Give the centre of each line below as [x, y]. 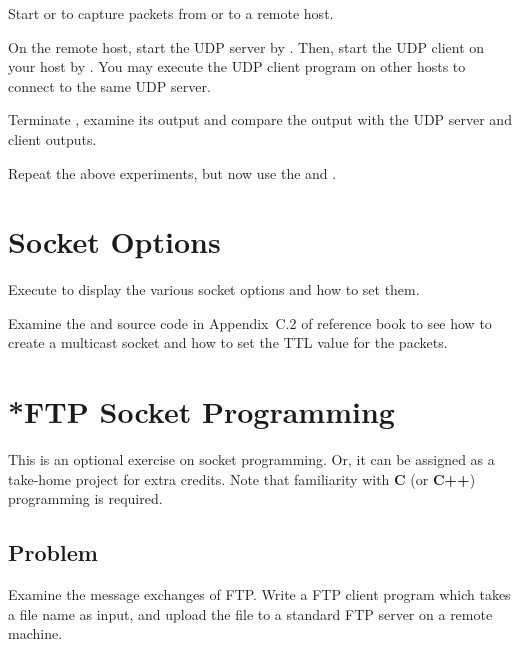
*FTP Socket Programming [201, 411]
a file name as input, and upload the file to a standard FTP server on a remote [250, 613]
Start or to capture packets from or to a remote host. [171, 13]
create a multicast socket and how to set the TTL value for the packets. [228, 342]
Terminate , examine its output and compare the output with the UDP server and [260, 119]
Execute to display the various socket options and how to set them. [214, 289]
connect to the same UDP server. [109, 85]
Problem [53, 552]
